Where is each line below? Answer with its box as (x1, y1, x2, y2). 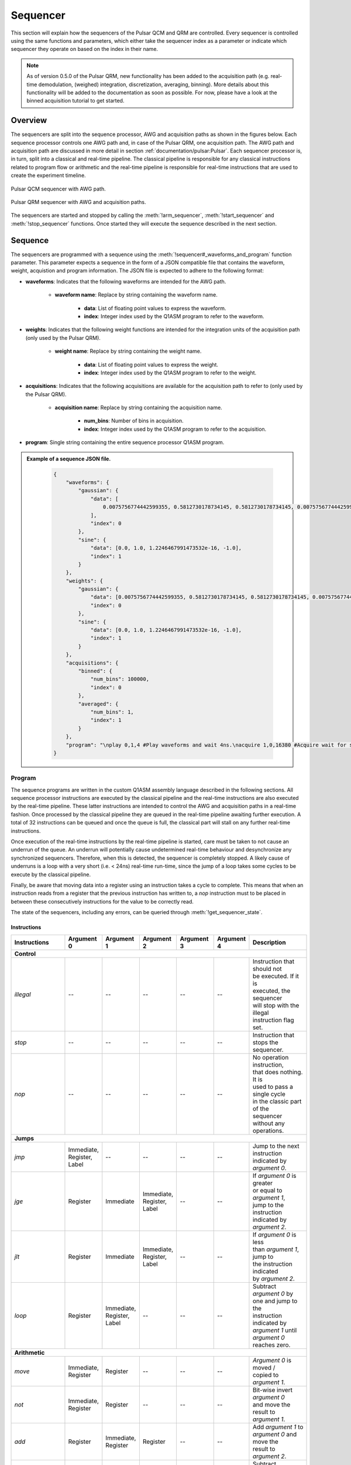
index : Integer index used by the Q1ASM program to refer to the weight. (84, 369, 257, 376)
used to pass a (252, 1082, 294, 1091)
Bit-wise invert (252, 1386, 292, 1394)
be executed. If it (252, 972, 300, 980)
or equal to (252, 1186, 283, 1194)
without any (252, 1119, 285, 1127)
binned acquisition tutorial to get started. (26, 97, 125, 104)
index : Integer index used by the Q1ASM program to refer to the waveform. (84, 312, 264, 319)
